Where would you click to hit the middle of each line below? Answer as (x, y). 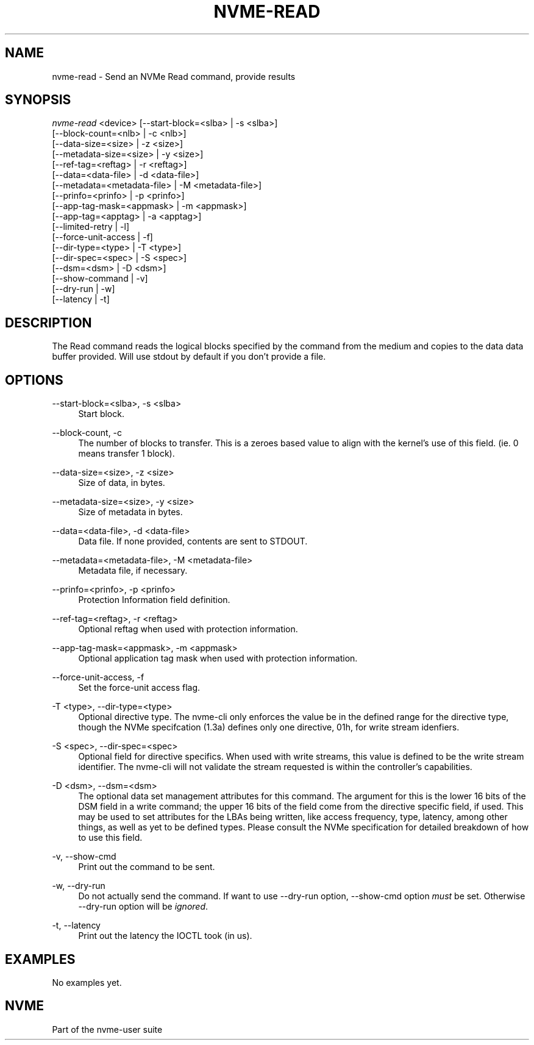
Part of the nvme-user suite (107, 1029)
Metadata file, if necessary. (133, 571)
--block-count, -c (87, 433)
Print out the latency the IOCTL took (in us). (165, 936)
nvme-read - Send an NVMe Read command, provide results (174, 76)
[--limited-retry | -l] (91, 227)
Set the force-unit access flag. (139, 688)
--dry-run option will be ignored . (143, 907)
